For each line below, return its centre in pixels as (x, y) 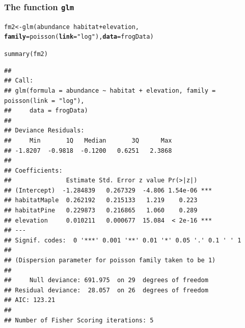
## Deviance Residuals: (44, 131)
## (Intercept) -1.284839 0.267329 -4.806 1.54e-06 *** (108, 190)
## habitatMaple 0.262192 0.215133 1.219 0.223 (101, 200)
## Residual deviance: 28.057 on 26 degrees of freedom (106, 290)
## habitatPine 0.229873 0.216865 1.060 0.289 (101, 211)
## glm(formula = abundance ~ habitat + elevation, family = (110, 90)
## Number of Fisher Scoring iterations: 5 (79, 320)
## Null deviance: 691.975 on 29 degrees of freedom (106, 280)
